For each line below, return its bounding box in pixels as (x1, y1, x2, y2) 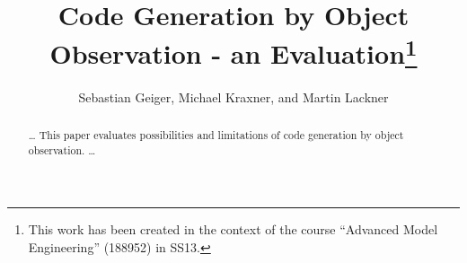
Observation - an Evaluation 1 (49, 31, 418, 72)
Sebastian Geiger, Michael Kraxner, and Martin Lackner (78, 87, 389, 106)
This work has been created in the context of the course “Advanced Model (28, 220, 438, 239)
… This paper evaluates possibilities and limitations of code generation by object (28, 127, 404, 143)
